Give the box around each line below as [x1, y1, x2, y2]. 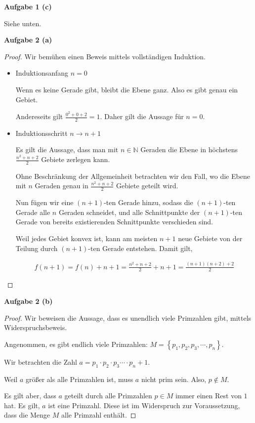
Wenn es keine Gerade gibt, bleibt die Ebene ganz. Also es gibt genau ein [15, 84, 238, 94]
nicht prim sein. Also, [141, 374, 207, 384]
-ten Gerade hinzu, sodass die [104, 197, 193, 208]
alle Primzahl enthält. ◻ [61, 410, 136, 420]
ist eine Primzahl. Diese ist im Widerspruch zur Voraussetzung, [48, 400, 240, 410]
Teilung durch [15, 243, 58, 253]
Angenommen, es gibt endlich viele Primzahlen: [4, 338, 148, 349]
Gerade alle [15, 207, 50, 217]
